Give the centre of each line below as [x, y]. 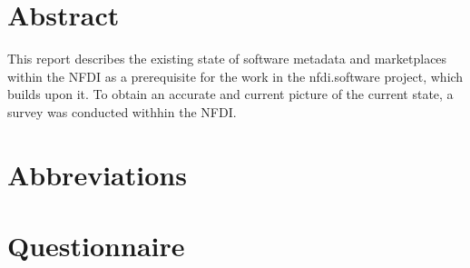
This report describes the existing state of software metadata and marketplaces [227, 59]
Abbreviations [97, 174]
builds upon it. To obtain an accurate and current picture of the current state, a [230, 94]
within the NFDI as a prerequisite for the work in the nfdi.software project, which [235, 76]
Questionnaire [96, 246]
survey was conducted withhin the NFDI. [122, 111]
